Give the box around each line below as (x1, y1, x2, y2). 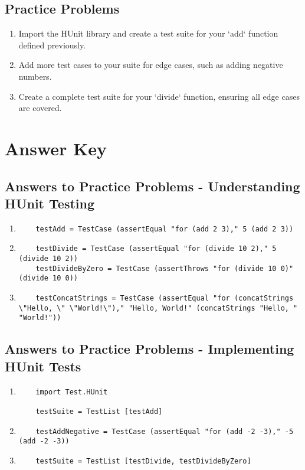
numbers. (18, 70, 52, 82)
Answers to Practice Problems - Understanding (5, 177, 300, 195)
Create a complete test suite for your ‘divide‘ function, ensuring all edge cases (18, 90, 300, 102)
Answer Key (5, 136, 107, 160)
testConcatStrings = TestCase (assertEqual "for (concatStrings (35, 294, 294, 303)
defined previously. (18, 38, 86, 51)
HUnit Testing (5, 194, 94, 212)
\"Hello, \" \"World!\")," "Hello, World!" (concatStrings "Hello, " (18, 303, 298, 312)
